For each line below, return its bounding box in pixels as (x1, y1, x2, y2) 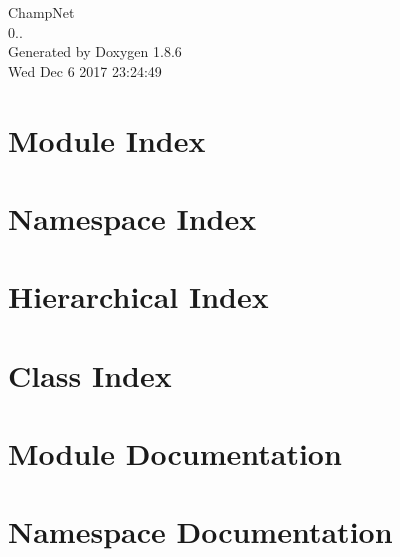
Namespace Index (8, 197, 257, 238)
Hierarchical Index (8, 276, 269, 317)
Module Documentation (8, 433, 342, 474)
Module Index (8, 119, 206, 160)
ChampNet (8, 2, 75, 22)
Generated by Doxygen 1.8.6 (8, 41, 182, 62)
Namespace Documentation (8, 511, 393, 552)
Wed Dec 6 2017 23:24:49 (8, 60, 162, 81)
